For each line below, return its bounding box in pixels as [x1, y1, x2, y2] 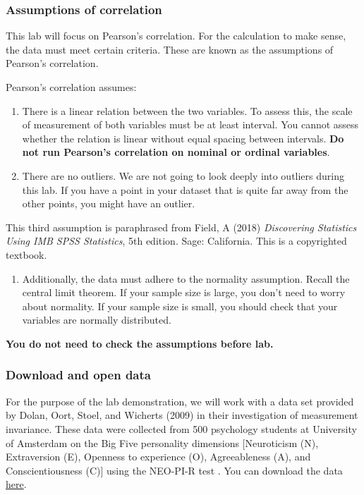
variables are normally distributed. [22, 312, 171, 327]
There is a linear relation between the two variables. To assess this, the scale [22, 103, 353, 118]
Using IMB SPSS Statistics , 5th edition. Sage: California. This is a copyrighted [6, 233, 347, 248]
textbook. [6, 247, 47, 262]
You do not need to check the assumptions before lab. [6, 336, 274, 350]
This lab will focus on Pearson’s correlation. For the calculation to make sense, [6, 28, 346, 43]
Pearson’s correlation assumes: [6, 80, 137, 94]
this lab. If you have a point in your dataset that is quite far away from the [22, 182, 348, 197]
